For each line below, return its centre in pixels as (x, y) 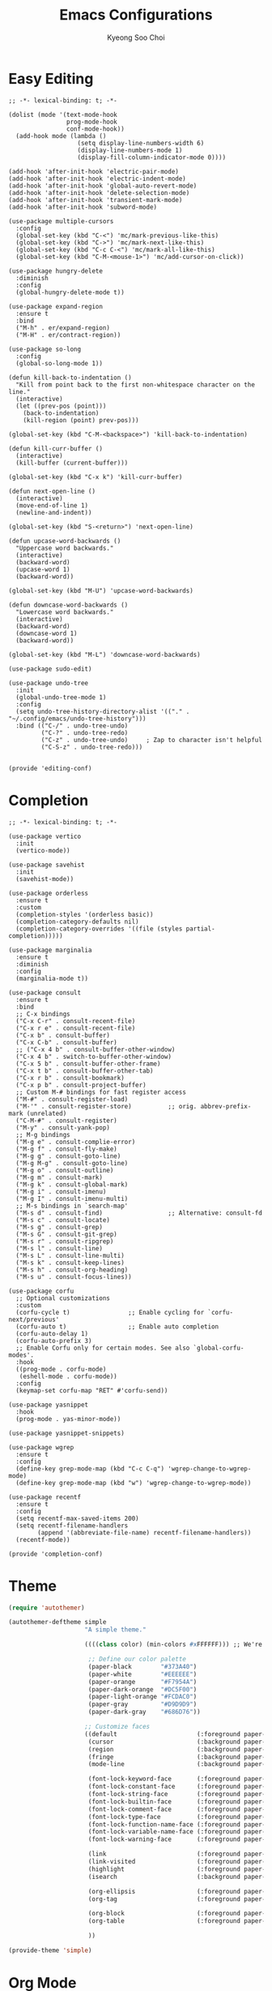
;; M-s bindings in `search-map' (72, 1206)
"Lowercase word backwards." (65, 612)
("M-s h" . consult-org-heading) (72, 1270)
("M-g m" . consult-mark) (59, 1177)
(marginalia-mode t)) (52, 978)
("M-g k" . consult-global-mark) (72, 1184)
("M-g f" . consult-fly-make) (66, 1149)
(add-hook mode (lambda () (61, 136)
